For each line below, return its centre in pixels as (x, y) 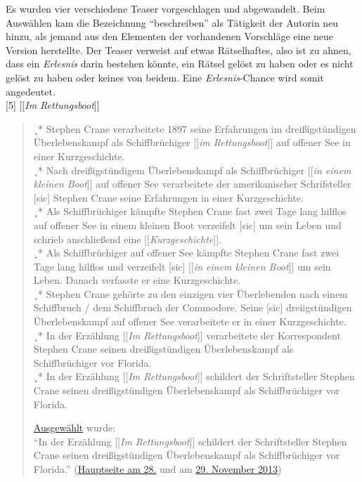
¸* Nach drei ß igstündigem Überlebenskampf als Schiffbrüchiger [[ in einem (192, 170)
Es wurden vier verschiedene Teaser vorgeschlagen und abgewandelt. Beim (166, 8)
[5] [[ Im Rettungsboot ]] (53, 105)
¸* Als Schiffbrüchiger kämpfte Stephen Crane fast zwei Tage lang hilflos (190, 211)
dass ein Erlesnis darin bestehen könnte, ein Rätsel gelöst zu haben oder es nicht (180, 64)
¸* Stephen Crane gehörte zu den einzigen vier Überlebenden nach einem (190, 293)
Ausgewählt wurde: (75, 428)
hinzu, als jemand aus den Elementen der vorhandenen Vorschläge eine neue (170, 36)
